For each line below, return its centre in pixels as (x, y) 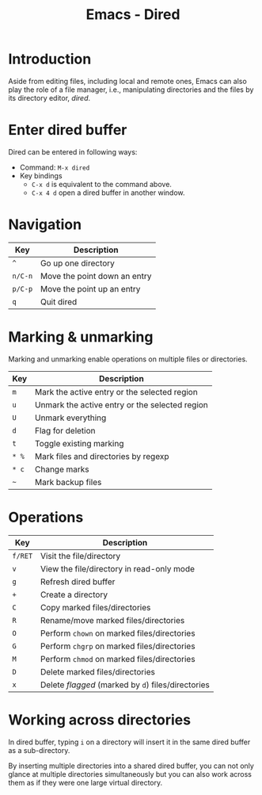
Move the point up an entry (90, 289)
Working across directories (100, 720)
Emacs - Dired (133, 15)
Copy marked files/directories (95, 607)
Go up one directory (77, 263)
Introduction (50, 59)
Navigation (45, 225)
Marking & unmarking (81, 337)
